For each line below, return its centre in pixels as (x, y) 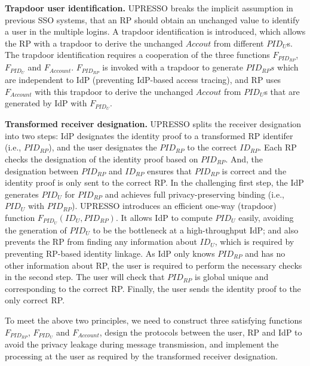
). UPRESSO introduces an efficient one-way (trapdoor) (174, 206)
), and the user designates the (103, 147)
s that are (282, 91)
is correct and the (254, 170)
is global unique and (232, 277)
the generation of (36, 230)
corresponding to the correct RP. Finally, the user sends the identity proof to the (153, 288)
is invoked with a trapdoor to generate (173, 67)
